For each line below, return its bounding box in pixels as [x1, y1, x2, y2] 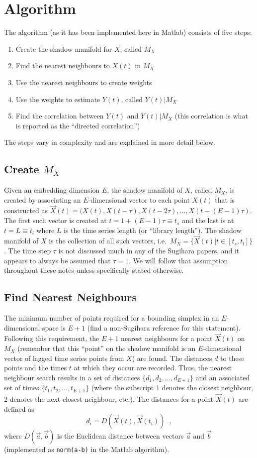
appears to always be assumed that [4, 255, 111, 265]
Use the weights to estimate [15, 94, 100, 104]
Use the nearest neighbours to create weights [15, 77, 152, 87]
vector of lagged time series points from [4, 352, 124, 363]
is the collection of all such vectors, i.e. [49, 235, 167, 246]
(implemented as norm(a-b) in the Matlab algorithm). [4, 444, 170, 455]
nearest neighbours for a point [121, 333, 213, 343]
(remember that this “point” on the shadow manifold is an [17, 343, 196, 353]
